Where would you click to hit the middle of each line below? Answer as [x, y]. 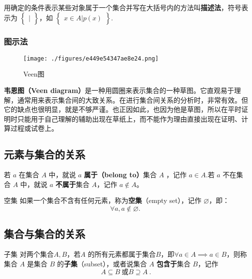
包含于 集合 [173, 263]
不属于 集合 [72, 184]
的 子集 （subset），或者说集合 [102, 263]
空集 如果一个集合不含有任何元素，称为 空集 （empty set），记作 [103, 200]
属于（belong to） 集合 [120, 175]
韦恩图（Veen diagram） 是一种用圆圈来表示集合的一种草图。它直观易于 [119, 90]
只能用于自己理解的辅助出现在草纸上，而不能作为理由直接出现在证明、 [129, 118]
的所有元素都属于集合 [122, 254]
